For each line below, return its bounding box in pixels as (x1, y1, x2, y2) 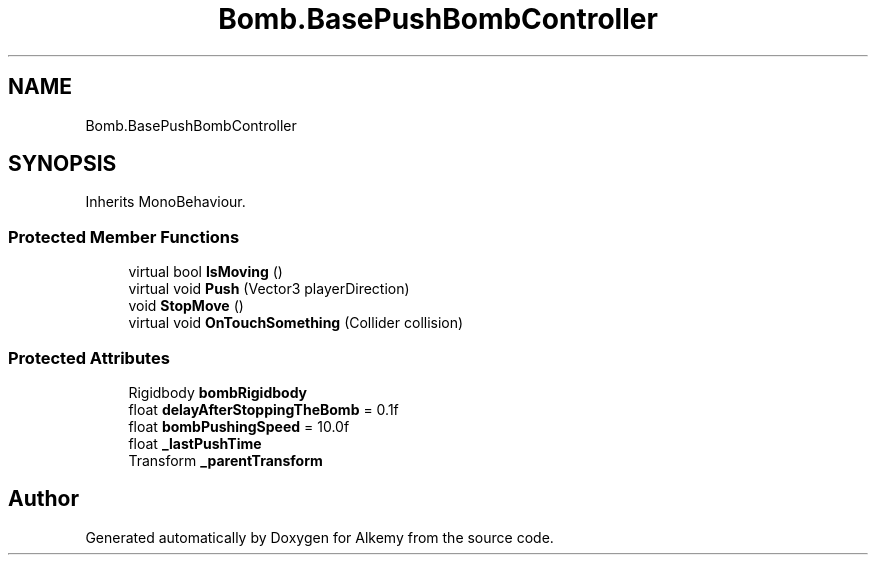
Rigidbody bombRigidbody (128, 383, 308, 401)
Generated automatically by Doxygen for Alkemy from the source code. (85, 528, 554, 546)
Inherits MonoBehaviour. (85, 193, 246, 211)
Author (8, 486, 79, 512)
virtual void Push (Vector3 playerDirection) (128, 280, 410, 298)
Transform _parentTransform (128, 451, 323, 469)
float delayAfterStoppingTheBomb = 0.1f (128, 400, 399, 418)
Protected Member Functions (8, 226, 240, 247)
